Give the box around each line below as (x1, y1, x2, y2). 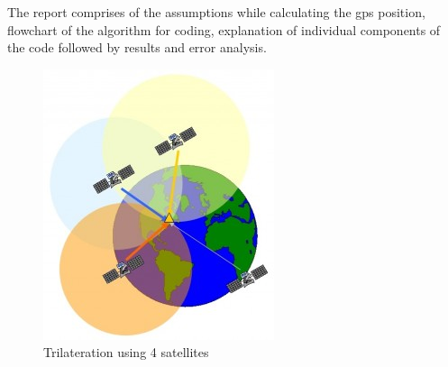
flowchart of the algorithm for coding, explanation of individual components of (7, 20, 441, 39)
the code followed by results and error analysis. (7, 38, 267, 57)
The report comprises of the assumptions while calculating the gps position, (7, 3, 425, 21)
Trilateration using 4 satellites (43, 343, 209, 362)
